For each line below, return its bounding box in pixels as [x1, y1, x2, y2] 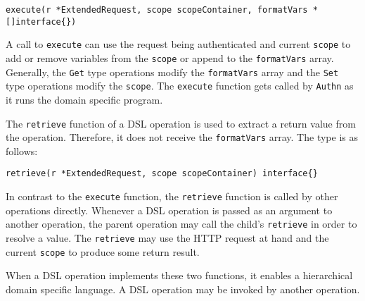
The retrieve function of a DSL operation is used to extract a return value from [6, 116, 356, 130]
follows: [6, 143, 38, 158]
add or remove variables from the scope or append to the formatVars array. [6, 50, 334, 65]
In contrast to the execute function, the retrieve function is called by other [6, 189, 338, 204]
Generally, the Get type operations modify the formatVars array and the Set [6, 64, 339, 79]
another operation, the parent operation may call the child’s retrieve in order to [6, 216, 357, 231]
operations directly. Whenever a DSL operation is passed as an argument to [6, 202, 333, 217]
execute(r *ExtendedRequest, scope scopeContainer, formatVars [6, 5, 308, 15]
